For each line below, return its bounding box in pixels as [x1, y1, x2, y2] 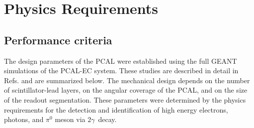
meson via [55, 114, 85, 125]
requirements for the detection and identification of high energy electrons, [4, 104, 228, 115]
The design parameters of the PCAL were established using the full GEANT [4, 55, 237, 66]
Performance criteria [4, 32, 112, 47]
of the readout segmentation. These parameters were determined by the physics [4, 94, 246, 105]
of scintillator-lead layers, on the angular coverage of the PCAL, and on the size [4, 85, 248, 95]
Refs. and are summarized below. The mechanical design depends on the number [4, 75, 250, 85]
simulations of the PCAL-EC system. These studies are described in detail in [4, 65, 239, 76]
